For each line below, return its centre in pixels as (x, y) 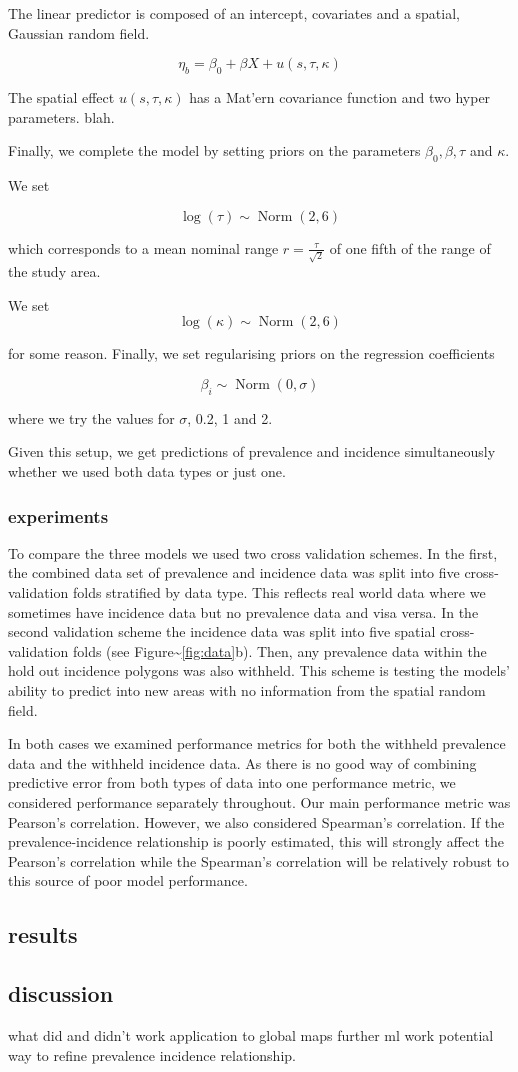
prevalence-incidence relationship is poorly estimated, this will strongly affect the (256, 841)
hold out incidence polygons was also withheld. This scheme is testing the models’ (259, 670)
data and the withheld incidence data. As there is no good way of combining (242, 762)
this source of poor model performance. (128, 880)
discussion (61, 993)
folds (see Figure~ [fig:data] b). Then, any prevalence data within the (279, 650)
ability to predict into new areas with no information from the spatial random (247, 690)
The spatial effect (61, 96)
